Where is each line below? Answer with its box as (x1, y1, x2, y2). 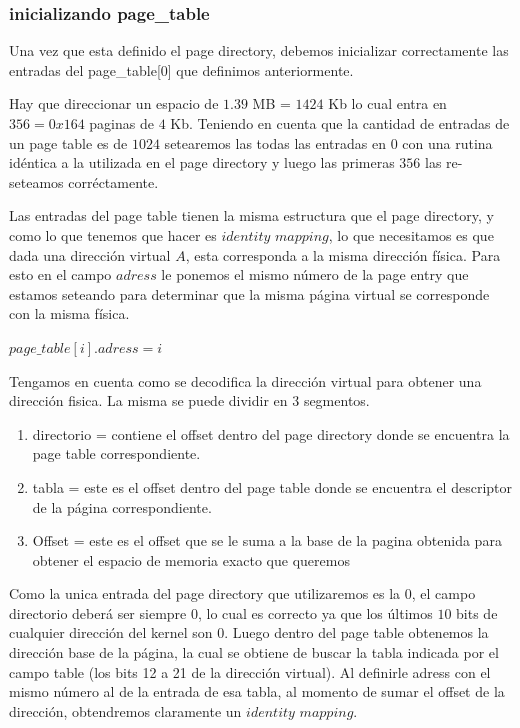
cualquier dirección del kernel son (9, 622, 213, 643)
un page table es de (9, 132, 128, 153)
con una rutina (402, 132, 493, 153)
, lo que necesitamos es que (328, 224, 494, 245)
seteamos (9, 171, 64, 192)
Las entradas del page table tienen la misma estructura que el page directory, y (9, 205, 494, 226)
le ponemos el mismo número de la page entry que (161, 264, 469, 285)
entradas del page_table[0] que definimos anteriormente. (9, 59, 354, 80)
